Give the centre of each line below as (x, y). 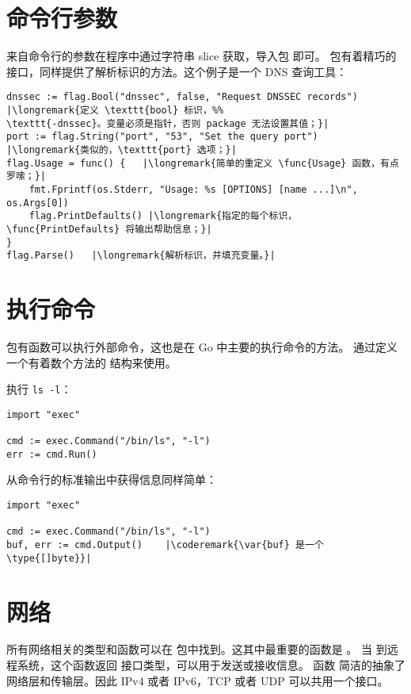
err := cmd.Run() (52, 454)
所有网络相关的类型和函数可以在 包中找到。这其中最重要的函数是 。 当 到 (197, 649)
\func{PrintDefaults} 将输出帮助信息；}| (109, 229)
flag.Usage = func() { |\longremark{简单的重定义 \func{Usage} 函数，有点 (203, 163)
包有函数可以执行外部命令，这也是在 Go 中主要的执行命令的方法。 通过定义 (202, 346)
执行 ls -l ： (39, 389)
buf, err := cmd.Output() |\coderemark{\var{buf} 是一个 (165, 545)
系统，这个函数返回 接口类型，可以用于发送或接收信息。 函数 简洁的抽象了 (211, 665)
